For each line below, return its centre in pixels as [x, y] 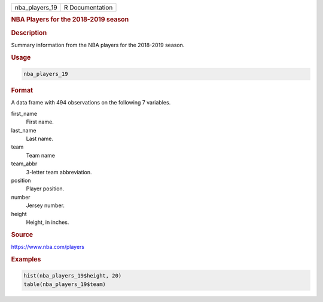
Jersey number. [45, 205]
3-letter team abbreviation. [59, 172]
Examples [26, 259]
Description [29, 33]
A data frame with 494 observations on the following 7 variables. [91, 103]
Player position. [45, 189]
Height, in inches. [48, 222]
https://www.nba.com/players [48, 246]
